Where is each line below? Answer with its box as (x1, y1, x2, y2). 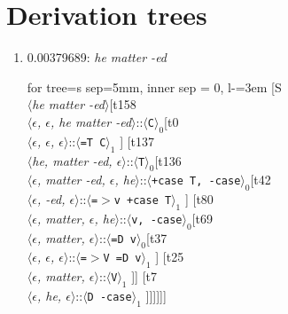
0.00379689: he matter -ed (27, 48, 167, 67)
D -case (87, 291, 132, 304)
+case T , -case (152, 175, 241, 188)
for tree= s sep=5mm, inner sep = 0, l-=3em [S (27, 77, 282, 96)
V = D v (103, 252, 142, 265)
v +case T (113, 194, 172, 208)
